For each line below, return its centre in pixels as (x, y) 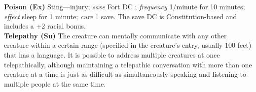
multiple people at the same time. (55, 83)
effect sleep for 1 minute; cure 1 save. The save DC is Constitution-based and (121, 16)
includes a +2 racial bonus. (45, 26)
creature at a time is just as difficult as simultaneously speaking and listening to (125, 74)
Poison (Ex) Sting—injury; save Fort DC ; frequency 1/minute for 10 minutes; (125, 6)
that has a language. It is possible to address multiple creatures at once (112, 54)
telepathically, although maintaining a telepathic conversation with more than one (128, 64)
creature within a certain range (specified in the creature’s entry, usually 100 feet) (128, 45)
